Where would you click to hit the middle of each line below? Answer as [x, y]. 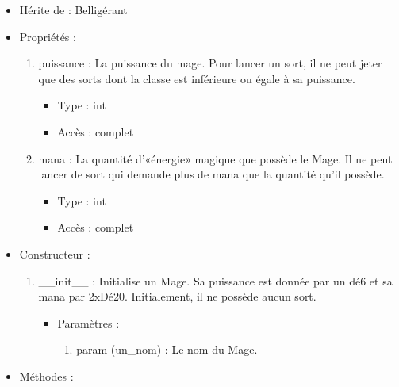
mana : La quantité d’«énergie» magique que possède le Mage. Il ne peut [215, 158]
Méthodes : [46, 376]
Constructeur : [55, 253]
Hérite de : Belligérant [73, 10]
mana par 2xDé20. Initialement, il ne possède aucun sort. [177, 296]
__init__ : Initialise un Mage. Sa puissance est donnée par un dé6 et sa [215, 280]
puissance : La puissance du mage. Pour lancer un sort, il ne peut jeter [210, 63]
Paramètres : [88, 322]
